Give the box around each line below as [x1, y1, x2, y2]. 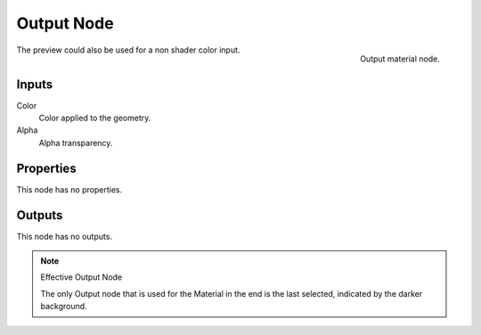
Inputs [16, 77, 53, 92]
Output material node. [359, 53, 440, 64]
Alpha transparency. [38, 137, 113, 148]
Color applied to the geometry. [38, 112, 151, 124]
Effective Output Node [40, 272, 123, 282]
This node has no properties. [16, 184, 123, 195]
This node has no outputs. [16, 231, 113, 241]
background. [40, 301, 88, 312]
